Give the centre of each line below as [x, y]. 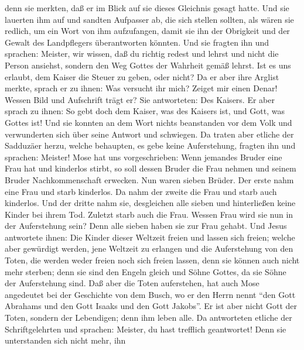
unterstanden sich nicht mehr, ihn [65, 340]
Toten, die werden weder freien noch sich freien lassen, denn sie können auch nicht [152, 260]
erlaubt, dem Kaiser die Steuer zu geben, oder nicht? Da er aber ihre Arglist [142, 76]
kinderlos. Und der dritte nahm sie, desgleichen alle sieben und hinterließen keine [150, 203]
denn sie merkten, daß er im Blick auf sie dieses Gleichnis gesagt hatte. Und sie [147, 8]
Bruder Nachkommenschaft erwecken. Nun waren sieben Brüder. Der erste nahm [149, 179]
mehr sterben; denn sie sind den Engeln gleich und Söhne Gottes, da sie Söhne [146, 271]
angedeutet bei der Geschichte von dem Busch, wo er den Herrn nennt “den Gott [150, 294]
